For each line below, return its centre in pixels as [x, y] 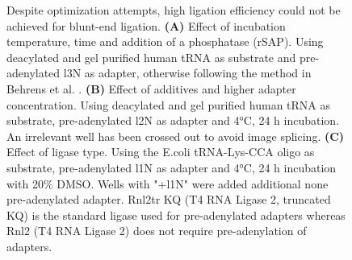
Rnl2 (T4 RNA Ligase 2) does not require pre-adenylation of [157, 231]
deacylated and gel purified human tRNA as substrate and [151, 57]
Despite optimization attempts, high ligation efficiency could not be [174, 10]
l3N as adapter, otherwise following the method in [187, 73]
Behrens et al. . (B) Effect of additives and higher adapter [151, 88]
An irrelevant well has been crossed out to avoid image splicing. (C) [176, 136]
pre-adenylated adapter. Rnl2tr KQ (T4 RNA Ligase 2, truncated [169, 199]
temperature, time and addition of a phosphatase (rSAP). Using [165, 41]
